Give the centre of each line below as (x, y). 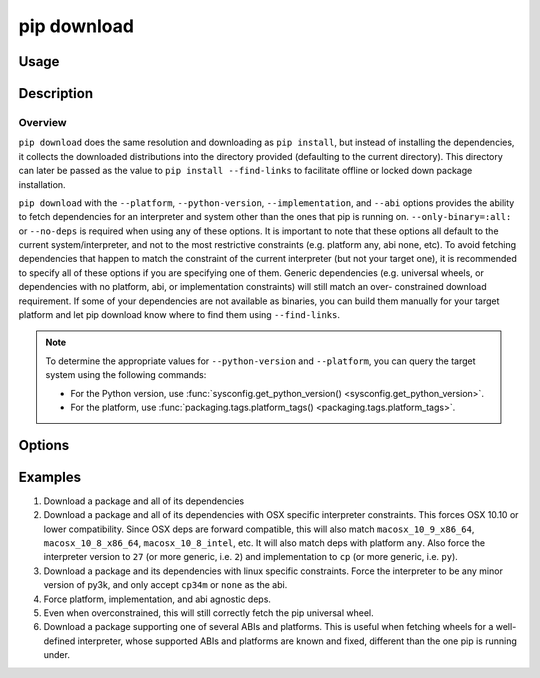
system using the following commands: (126, 375)
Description (56, 93)
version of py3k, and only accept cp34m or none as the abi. (165, 585)
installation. (42, 184)
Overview (42, 122)
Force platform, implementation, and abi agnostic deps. (157, 599)
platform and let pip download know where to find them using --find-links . (179, 315)
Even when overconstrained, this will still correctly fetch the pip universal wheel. (208, 613)
